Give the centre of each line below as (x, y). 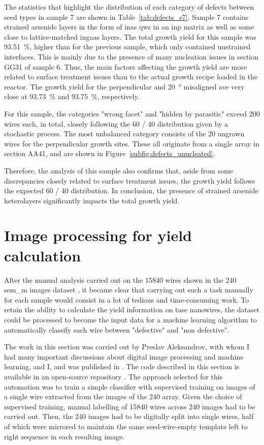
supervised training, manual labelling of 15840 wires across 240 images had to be (130, 406)
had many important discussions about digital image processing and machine (124, 356)
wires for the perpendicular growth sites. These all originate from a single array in (132, 143)
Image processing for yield (98, 235)
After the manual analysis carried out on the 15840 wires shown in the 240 (120, 279)
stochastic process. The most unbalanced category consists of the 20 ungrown (124, 133)
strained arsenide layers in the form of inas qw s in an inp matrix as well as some (129, 27)
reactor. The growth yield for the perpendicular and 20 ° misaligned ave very (124, 86)
